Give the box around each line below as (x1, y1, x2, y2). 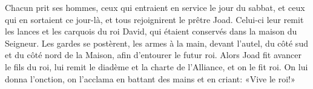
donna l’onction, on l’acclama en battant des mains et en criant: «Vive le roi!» (5, 72, 295, 85)
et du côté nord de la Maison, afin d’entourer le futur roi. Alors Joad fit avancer (5, 48, 301, 61)
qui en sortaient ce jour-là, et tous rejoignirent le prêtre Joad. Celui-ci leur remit (5, 13, 304, 25)
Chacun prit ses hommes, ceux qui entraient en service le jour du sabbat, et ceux (5, 1, 305, 13)
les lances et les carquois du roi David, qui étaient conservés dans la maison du (5, 25, 297, 38)
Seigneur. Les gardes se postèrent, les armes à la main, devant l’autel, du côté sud (5, 36, 308, 49)
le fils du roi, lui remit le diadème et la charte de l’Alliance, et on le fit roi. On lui (5, 60, 308, 73)
